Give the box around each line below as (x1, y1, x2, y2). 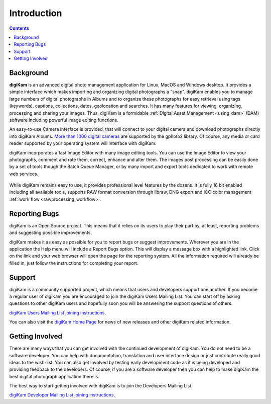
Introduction (9, 8, 62, 19)
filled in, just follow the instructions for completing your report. (9, 260, 139, 266)
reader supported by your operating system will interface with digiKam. (9, 140, 157, 146)
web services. (9, 171, 39, 177)
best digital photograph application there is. (9, 373, 100, 379)
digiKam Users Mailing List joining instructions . (9, 309, 106, 315)
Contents (9, 25, 30, 31)
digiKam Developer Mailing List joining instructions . (9, 392, 115, 398)
